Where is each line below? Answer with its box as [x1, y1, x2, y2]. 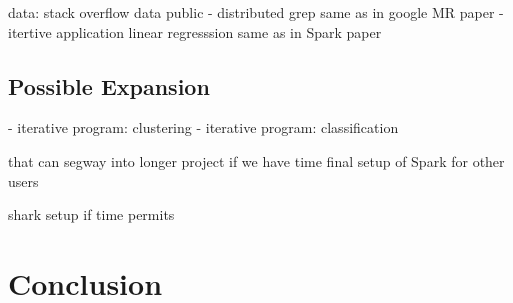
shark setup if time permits [8, 204, 175, 225]
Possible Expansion [8, 70, 210, 101]
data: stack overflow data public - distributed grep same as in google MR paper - [8, 2, 504, 22]
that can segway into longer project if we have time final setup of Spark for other [8, 150, 505, 171]
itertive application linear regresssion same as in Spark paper [8, 21, 382, 42]
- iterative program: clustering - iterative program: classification [8, 117, 399, 138]
